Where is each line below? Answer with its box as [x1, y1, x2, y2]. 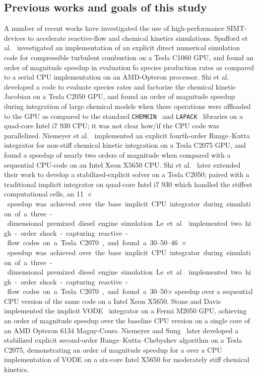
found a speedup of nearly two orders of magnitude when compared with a [4, 149, 231, 160]
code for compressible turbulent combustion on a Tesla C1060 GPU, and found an [4, 52, 254, 62]
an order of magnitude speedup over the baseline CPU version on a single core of [4, 315, 250, 326]
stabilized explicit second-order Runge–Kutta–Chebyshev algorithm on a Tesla [4, 335, 242, 345]
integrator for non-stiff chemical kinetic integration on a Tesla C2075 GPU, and [4, 140, 246, 150]
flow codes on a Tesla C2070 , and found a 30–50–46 [7, 237, 178, 248]
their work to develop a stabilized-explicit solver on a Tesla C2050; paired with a [4, 169, 250, 180]
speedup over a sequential [175, 286, 253, 296]
